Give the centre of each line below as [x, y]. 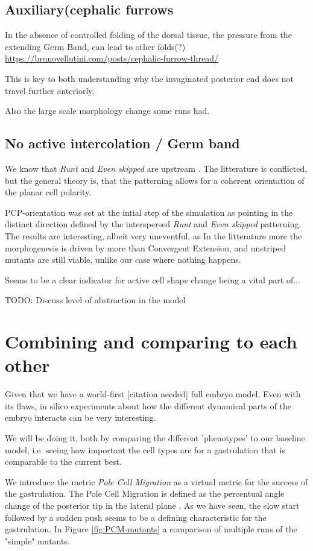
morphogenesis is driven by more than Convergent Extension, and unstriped [145, 247]
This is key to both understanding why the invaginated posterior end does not [149, 78]
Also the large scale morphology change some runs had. [107, 111]
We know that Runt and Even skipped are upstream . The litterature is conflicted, [156, 168]
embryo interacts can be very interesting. [81, 417]
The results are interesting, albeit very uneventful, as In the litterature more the [153, 235]
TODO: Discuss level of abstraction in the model [95, 300]
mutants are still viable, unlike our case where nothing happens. [123, 260]
